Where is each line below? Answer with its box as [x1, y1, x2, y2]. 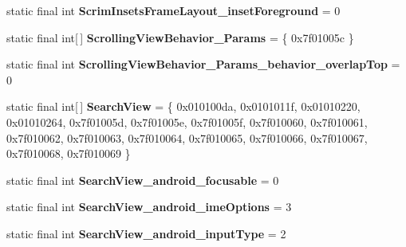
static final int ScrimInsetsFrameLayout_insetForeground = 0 [6, 2, 341, 18]
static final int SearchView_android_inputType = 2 [6, 225, 286, 241]
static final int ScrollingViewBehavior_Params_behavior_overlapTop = [6, 56, 400, 73]
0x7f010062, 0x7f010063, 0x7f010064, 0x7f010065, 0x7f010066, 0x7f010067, [6, 129, 368, 146]
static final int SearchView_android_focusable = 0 [6, 171, 279, 188]
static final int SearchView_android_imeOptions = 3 [6, 198, 292, 215]
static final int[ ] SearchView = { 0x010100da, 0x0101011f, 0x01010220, [6, 98, 361, 115]
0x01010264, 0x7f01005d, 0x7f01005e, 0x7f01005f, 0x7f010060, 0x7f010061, [6, 113, 368, 130]
